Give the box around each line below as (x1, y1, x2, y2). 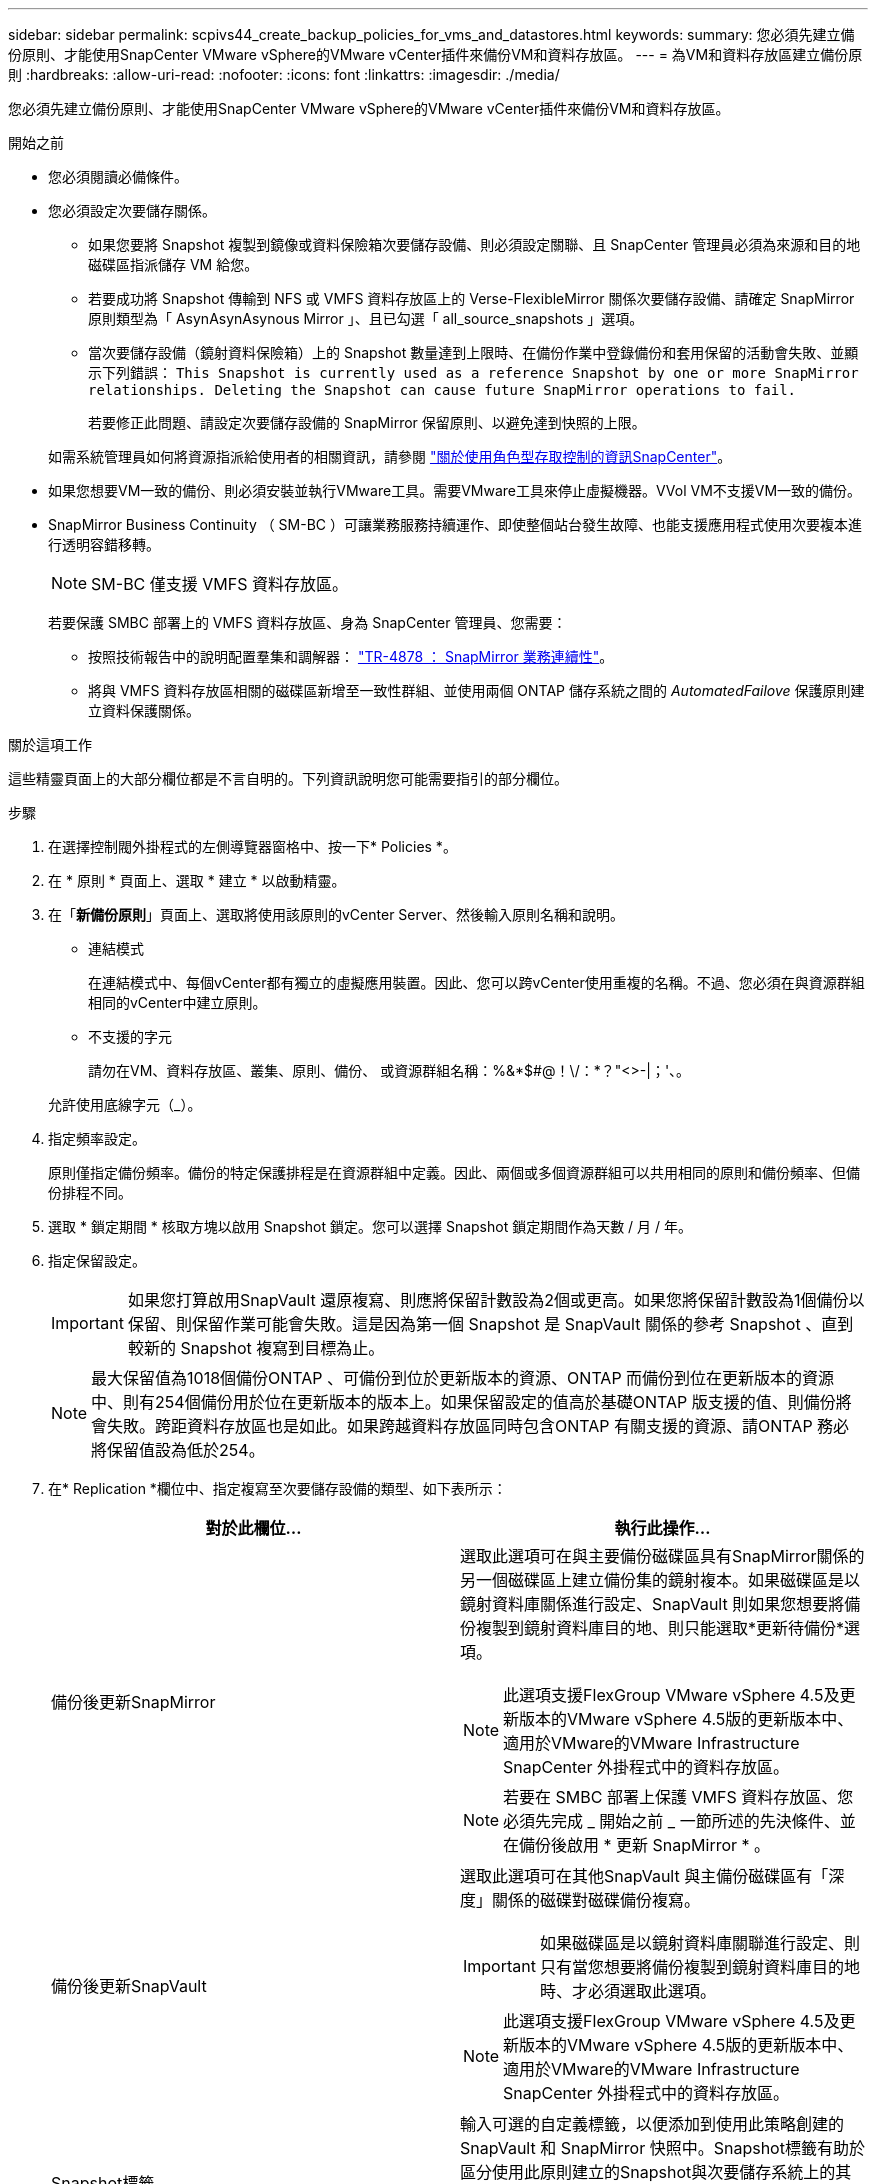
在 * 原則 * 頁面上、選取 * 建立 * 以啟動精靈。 (48, 872, 346, 889)
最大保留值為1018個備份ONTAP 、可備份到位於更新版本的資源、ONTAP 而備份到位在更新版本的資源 (91, 1368, 835, 1388)
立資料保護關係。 (88, 702, 200, 719)
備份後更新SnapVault (51, 1976, 207, 1996)
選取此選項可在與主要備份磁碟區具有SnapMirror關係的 (460, 1546, 865, 1566)
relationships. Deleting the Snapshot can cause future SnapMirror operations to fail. (88, 382, 797, 398)
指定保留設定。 (48, 1252, 146, 1269)
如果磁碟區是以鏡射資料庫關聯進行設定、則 (539, 1933, 860, 1953)
